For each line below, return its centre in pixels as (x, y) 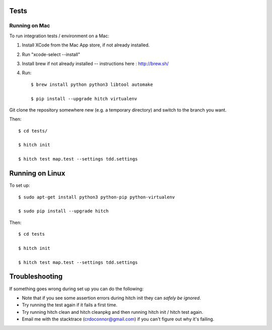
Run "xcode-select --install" (51, 54)
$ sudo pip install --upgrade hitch (63, 211)
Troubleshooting (36, 277)
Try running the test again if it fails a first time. (70, 305)
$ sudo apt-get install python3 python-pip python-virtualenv (97, 197)
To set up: (20, 185)
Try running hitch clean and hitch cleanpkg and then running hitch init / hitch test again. (113, 312)
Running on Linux (37, 173)
